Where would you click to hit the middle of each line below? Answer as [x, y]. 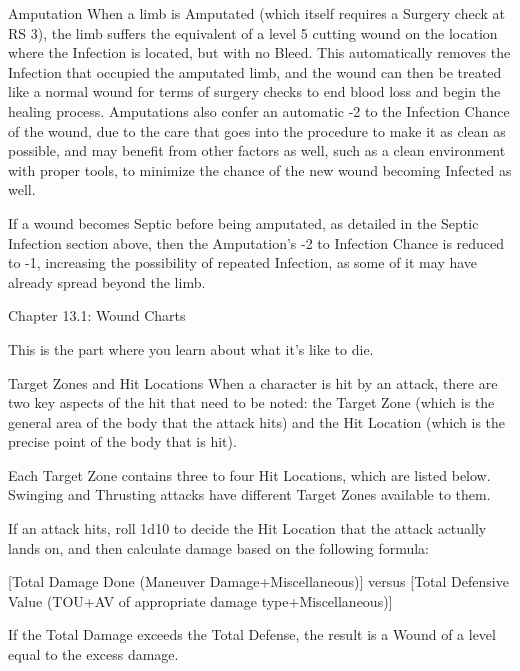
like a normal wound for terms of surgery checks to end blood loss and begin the [254, 91]
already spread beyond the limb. [107, 281]
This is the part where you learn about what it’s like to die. [191, 348]
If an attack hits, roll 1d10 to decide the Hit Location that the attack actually [247, 528]
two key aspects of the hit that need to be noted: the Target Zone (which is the [251, 402]
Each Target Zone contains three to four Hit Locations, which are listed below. [249, 474]
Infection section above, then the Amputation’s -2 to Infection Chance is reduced [256, 242]
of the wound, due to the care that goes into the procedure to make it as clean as [257, 130]
